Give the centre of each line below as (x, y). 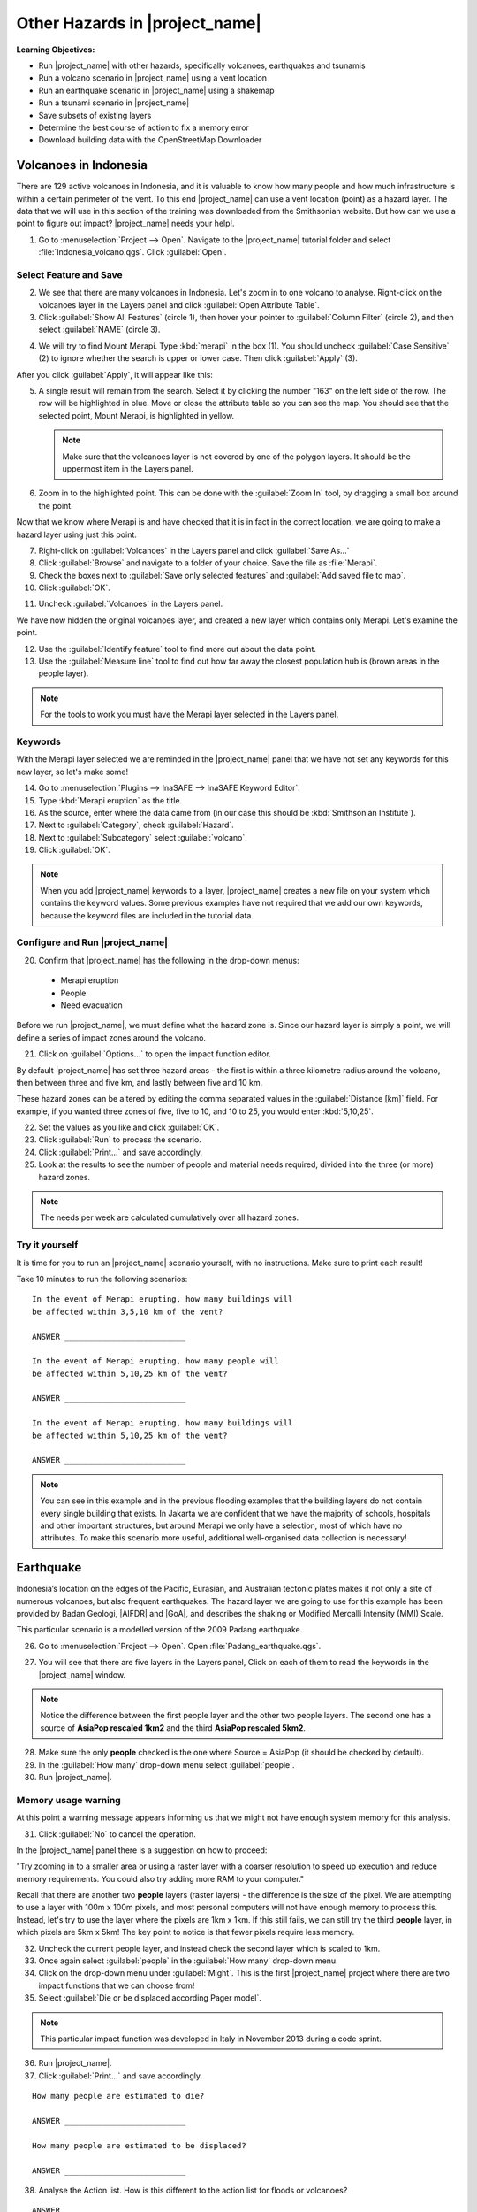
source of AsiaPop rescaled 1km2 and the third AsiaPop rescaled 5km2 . (173, 1728)
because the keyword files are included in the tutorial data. (147, 915)
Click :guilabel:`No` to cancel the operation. (117, 1834)
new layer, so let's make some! (72, 772)
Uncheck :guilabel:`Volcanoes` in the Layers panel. (131, 604)
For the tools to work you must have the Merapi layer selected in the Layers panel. (189, 714)
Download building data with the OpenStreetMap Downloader (150, 140)
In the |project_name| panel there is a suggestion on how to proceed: (142, 1850)
